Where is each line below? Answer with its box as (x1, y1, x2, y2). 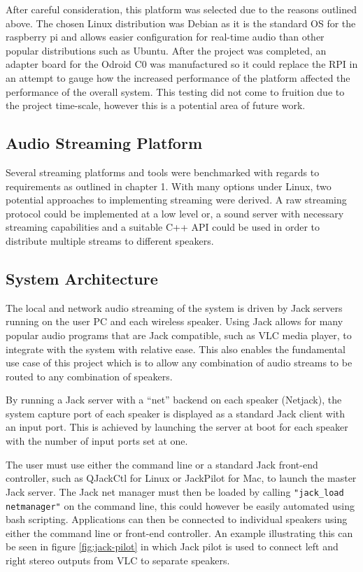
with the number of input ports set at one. (6, 434, 188, 448)
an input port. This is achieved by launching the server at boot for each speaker (6, 420, 348, 434)
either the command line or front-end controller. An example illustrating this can (6, 525, 353, 540)
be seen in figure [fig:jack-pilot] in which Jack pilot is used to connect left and (6, 539, 339, 554)
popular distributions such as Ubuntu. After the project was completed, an (6, 43, 327, 57)
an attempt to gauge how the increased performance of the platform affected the (6, 70, 350, 85)
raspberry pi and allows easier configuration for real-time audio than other (6, 29, 325, 44)
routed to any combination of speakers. (6, 369, 173, 383)
